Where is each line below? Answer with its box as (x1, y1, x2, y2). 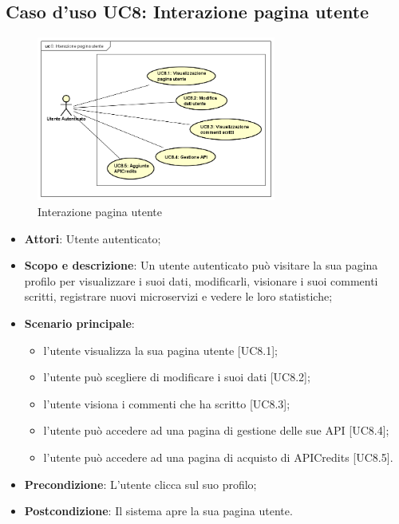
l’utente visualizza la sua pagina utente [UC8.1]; (43, 341, 278, 358)
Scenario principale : (24, 314, 135, 331)
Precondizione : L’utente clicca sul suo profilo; (24, 475, 257, 492)
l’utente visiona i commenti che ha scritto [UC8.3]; (43, 395, 290, 412)
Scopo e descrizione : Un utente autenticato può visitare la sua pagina (24, 257, 378, 274)
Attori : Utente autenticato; (24, 230, 161, 246)
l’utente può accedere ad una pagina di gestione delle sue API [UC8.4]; (43, 422, 389, 439)
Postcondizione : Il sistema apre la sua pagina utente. (24, 502, 293, 519)
